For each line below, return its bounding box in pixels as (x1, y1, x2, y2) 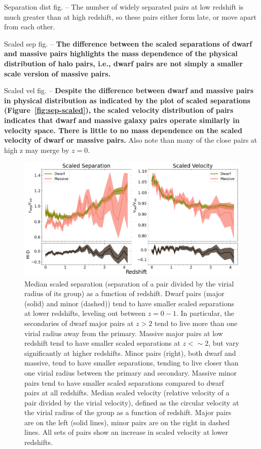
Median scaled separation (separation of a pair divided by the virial (24, 278, 234, 289)
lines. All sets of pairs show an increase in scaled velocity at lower (24, 427, 228, 437)
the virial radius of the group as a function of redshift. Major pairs (24, 407, 232, 418)
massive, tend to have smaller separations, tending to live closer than (24, 357, 239, 368)
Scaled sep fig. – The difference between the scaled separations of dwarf (4, 38, 252, 49)
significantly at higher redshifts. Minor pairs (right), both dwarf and (24, 347, 236, 358)
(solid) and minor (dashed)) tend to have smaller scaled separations (24, 298, 234, 308)
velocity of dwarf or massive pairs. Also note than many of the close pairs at (4, 135, 257, 145)
